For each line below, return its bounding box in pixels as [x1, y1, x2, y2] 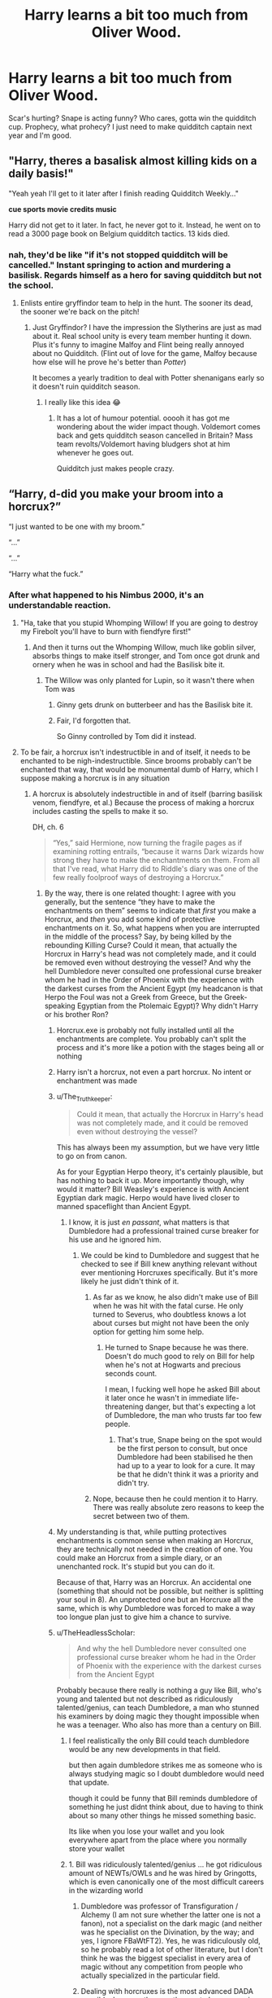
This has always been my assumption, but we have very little [56, 1142, 260, 1152]
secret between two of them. [93, 1511, 190, 1521]
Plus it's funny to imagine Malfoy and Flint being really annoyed [32, 340, 244, 350]
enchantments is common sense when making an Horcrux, [56, 1535, 253, 1545]
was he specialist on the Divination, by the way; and [80, 1927, 254, 1937]
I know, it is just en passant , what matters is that [68, 1217, 230, 1227]
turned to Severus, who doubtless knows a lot [93, 1309, 246, 1319]
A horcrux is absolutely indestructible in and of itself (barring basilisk [32, 789, 263, 799]
